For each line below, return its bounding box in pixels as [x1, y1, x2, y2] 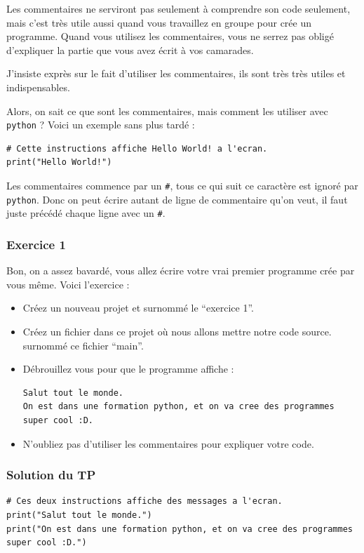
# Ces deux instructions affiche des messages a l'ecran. [6, 496, 283, 507]
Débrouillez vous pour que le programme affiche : [22, 361, 234, 376]
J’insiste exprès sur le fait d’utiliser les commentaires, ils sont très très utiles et [6, 66, 346, 81]
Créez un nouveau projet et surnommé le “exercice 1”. [22, 300, 254, 315]
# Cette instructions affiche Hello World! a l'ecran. [6, 143, 268, 154]
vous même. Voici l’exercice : [6, 276, 130, 291]
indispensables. [6, 79, 70, 94]
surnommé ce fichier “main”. [22, 338, 144, 352]
